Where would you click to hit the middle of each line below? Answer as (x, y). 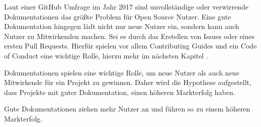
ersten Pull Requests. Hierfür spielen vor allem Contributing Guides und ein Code (130, 46)
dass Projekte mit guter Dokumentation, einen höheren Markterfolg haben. (120, 92)
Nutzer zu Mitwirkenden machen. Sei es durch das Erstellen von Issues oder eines (129, 36)
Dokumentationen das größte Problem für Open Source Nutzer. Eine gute (118, 16)
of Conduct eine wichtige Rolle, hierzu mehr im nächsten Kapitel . (106, 55)
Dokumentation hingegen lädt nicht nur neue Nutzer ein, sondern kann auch (122, 26)
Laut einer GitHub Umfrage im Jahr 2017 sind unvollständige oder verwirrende (126, 6)
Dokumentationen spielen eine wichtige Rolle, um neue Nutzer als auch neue (122, 72)
